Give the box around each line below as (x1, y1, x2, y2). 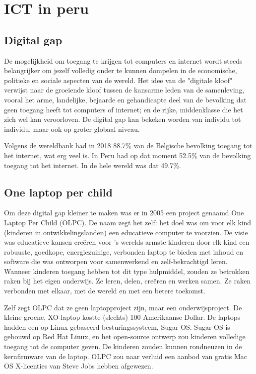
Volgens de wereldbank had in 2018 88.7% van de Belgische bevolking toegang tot (4, 140, 253, 151)
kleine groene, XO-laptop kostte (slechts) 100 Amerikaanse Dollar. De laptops (4, 312, 241, 322)
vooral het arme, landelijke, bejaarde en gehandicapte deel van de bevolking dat (4, 94, 247, 104)
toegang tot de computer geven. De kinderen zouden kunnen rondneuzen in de (4, 341, 242, 352)
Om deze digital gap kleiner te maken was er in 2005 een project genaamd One (4, 207, 244, 218)
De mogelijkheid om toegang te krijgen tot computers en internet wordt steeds (4, 55, 243, 66)
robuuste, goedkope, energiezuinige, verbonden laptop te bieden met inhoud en (4, 246, 244, 257)
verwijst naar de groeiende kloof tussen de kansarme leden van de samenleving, (4, 85, 245, 95)
